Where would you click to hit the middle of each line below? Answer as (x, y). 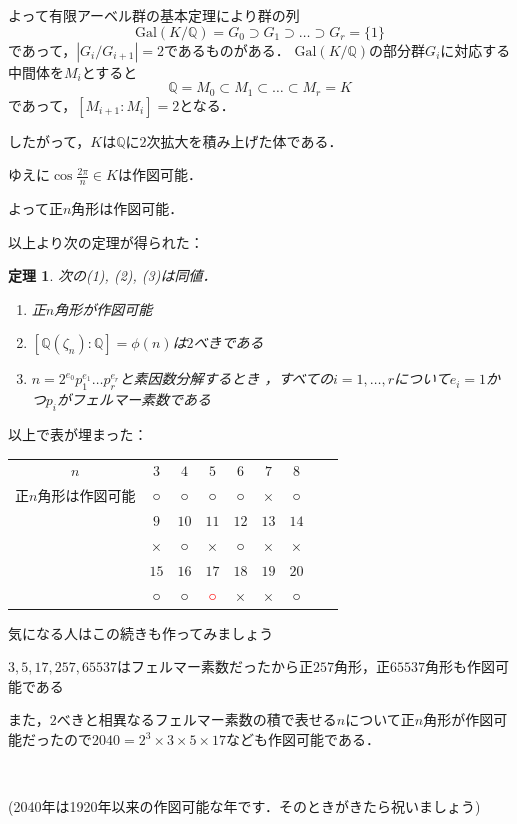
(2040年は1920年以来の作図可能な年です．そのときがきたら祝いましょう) (244, 806)
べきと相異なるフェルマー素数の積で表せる (196, 719)
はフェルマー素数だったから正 (214, 666)
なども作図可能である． (303, 739)
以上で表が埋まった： (78, 434)
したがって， (49, 140)
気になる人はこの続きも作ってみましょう (141, 632)
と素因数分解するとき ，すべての (226, 378)
